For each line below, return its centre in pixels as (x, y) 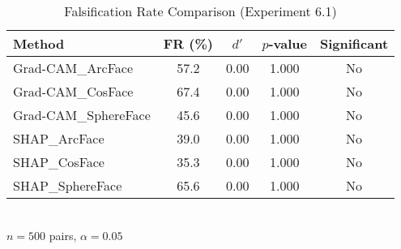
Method (39, 43)
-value (288, 43)
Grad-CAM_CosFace (73, 91)
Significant (354, 43)
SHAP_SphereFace (68, 185)
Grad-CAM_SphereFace (82, 115)
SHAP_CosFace (59, 162)
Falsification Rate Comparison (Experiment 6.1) (200, 11)
